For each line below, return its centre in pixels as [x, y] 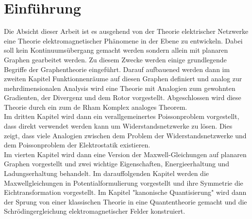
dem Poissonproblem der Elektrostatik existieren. [77, 145]
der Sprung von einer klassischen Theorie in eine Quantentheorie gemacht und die [126, 201]
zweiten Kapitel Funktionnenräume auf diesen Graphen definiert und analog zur [123, 79]
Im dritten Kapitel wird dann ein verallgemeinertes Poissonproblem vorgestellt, [122, 116]
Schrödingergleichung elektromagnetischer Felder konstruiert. [95, 211]
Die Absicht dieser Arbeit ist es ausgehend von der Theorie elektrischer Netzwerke [126, 31]
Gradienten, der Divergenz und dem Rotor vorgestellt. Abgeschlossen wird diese [123, 97]
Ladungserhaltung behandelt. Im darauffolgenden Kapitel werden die [107, 173]
